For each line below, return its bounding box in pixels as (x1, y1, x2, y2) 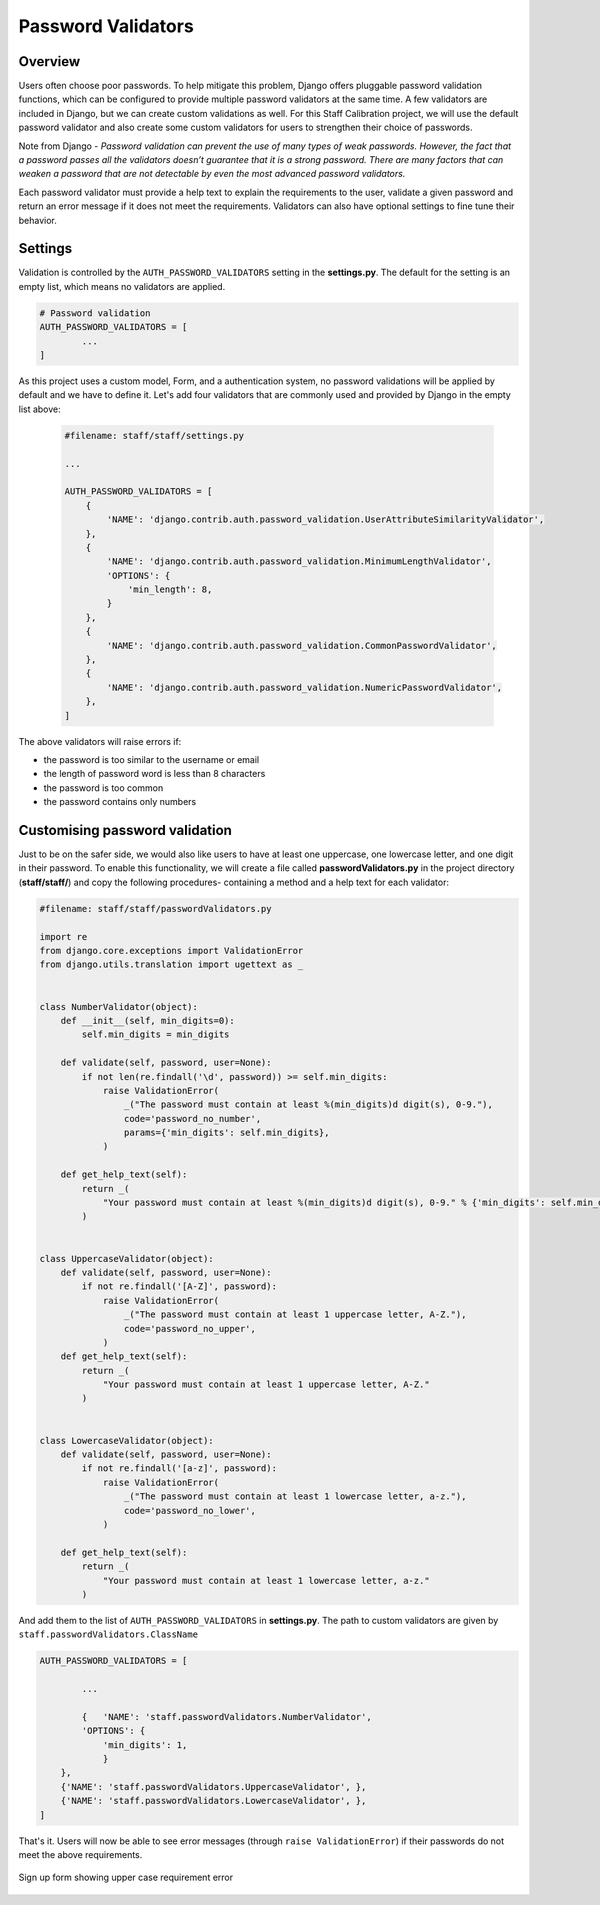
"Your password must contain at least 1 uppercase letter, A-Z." (102, 1379, 430, 1390)
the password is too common (43, 781, 164, 794)
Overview (18, 53, 81, 70)
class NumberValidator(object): (39, 1001, 199, 1012)
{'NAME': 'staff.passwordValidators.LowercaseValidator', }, (60, 1795, 367, 1807)
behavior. (18, 214, 57, 226)
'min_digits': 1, (102, 1739, 188, 1750)
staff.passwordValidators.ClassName (18, 1629, 199, 1640)
